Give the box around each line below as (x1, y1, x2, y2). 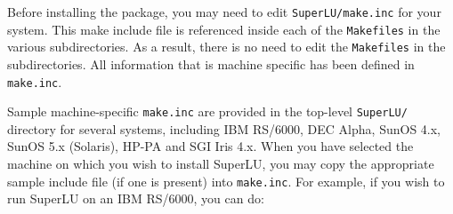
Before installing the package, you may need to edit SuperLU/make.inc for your (7, 3, 441, 20)
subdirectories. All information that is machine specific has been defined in (7, 54, 415, 73)
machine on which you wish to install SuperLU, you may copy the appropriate (7, 155, 434, 173)
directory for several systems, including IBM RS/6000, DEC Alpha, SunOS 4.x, (7, 119, 441, 138)
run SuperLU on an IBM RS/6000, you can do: (7, 189, 264, 208)
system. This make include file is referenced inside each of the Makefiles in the (7, 20, 441, 38)
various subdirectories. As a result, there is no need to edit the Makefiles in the (7, 37, 446, 56)
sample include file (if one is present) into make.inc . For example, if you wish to (7, 171, 445, 190)
